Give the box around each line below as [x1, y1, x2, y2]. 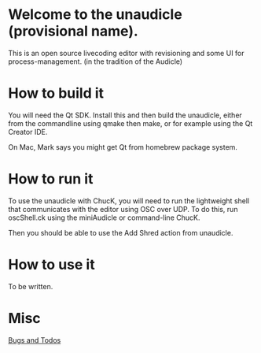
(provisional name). [8, 22, 139, 40]
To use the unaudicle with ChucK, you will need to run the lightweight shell [8, 195, 250, 206]
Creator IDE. [8, 127, 48, 136]
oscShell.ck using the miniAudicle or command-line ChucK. [8, 213, 200, 222]
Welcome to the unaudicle [8, 6, 182, 24]
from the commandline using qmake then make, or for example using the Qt [8, 118, 253, 128]
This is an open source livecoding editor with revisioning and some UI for [8, 48, 245, 58]
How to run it [8, 170, 94, 188]
